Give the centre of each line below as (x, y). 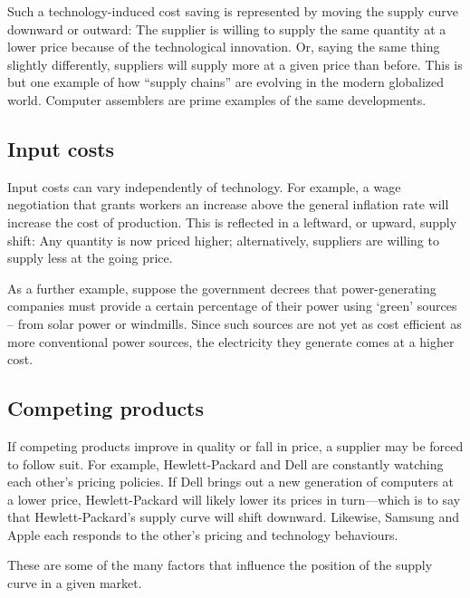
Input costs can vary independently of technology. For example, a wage (204, 186)
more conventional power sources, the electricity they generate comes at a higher (231, 341)
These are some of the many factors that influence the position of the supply (220, 565)
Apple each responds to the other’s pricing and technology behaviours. (203, 534)
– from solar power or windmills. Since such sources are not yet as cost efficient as (235, 323)
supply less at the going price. (90, 258)
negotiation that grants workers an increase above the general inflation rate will (228, 204)
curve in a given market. (75, 583)
